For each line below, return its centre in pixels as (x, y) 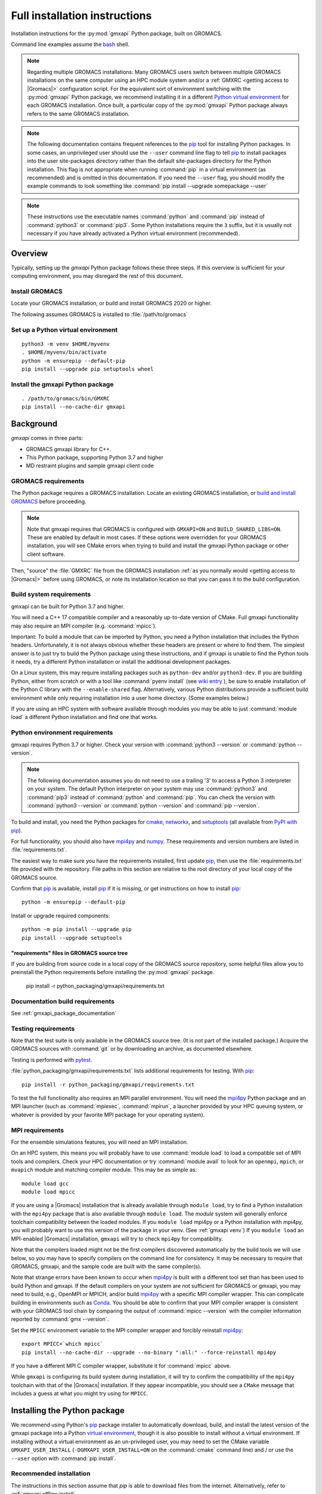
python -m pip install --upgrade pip (77, 930)
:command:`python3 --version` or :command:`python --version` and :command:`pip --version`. (143, 805)
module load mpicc (49, 1192)
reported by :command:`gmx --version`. (60, 1319)
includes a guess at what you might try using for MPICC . (80, 1394)
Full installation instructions (81, 16)
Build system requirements (51, 595)
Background (34, 424)
